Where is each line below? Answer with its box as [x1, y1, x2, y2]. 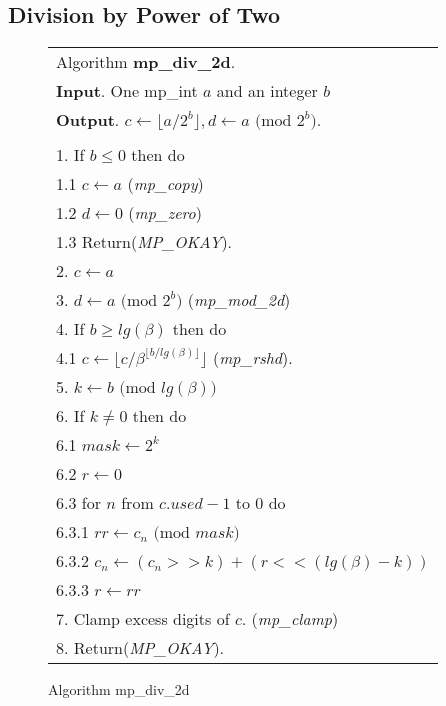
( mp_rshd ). [212, 346, 293, 370]
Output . [56, 108, 120, 132]
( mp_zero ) [128, 201, 202, 225]
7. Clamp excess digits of [56, 607, 230, 631]
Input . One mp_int [56, 79, 198, 103]
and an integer [216, 79, 318, 103]
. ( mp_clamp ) [241, 607, 339, 631]
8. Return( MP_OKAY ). [56, 636, 225, 660]
